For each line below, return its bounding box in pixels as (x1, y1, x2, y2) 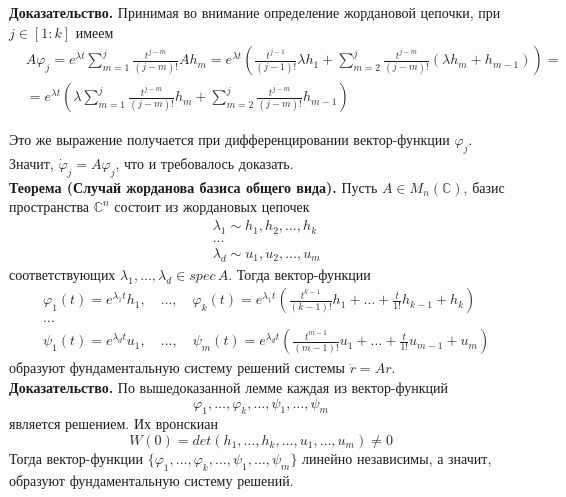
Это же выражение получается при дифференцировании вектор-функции (9, 129, 450, 150)
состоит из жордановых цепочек (114, 196, 310, 217)
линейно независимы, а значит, (302, 447, 492, 468)
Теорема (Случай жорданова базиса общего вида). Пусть (9, 176, 378, 197)
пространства (9, 196, 90, 217)
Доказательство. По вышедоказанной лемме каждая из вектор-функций (9, 377, 449, 397)
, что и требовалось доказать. (115, 153, 294, 174)
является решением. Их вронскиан (9, 413, 219, 434)
